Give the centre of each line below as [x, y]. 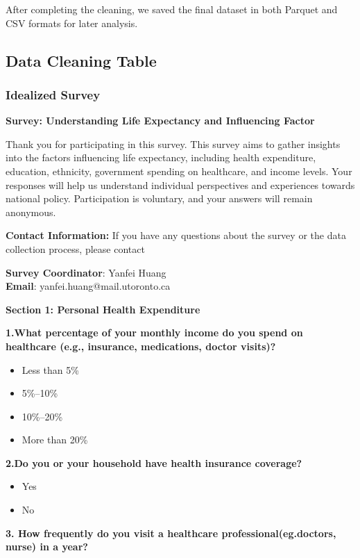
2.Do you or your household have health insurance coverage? [154, 462]
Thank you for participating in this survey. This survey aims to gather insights [173, 143]
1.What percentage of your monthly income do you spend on [154, 333]
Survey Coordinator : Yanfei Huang [86, 272]
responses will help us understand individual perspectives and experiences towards [180, 184]
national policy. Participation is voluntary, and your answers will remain [159, 198]
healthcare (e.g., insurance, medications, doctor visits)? [141, 346]
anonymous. [31, 212]
